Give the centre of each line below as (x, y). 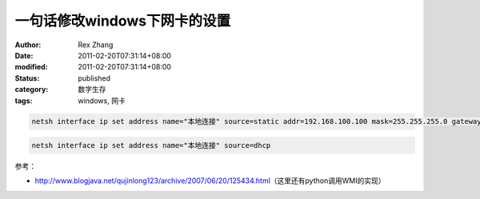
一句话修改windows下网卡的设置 (123, 21)
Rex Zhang (96, 45)
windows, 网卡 (102, 101)
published (94, 78)
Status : (27, 78)
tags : (24, 101)
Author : (28, 45)
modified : (31, 67)
